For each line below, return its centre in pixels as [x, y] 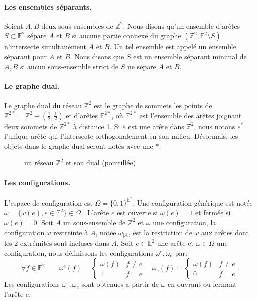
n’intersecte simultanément [45, 46]
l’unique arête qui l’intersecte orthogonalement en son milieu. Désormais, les [121, 136]
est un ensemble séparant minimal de [190, 56]
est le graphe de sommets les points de [153, 105]
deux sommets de [31, 126]
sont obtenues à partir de [120, 284]
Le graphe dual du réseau [43, 105]
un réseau [39, 163]
